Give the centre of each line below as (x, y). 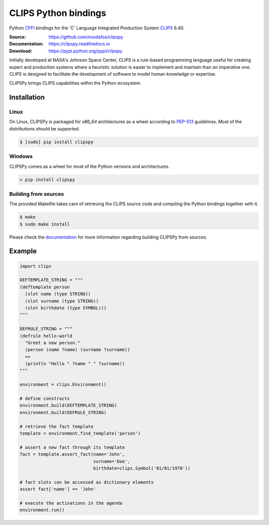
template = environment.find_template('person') (80, 433)
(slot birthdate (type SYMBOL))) (66, 308)
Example (23, 251)
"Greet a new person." (53, 343)
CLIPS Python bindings (58, 13)
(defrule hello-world (46, 336)
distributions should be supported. (45, 129)
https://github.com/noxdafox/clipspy (86, 37)
